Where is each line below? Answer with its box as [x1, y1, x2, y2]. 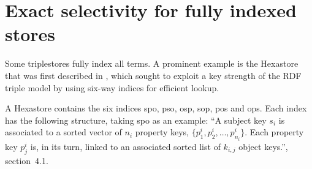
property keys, [135, 126, 189, 138]
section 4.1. [5, 154, 48, 167]
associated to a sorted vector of [5, 126, 122, 138]
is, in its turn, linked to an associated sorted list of [30, 140, 221, 152]
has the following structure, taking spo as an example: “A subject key [5, 113, 267, 126]
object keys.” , [238, 140, 288, 152]
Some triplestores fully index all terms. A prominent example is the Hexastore [5, 57, 299, 70]
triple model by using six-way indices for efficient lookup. [5, 81, 219, 94]
